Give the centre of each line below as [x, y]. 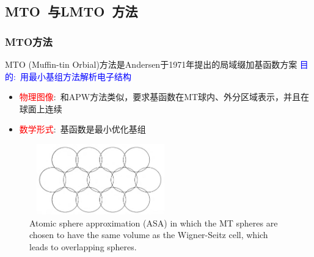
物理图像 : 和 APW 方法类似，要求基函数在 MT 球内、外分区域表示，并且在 [164, 97]
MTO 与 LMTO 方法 [71, 11]
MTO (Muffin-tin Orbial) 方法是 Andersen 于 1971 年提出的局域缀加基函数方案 [151, 64]
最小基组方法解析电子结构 [80, 76]
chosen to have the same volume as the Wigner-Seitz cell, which [149, 235]
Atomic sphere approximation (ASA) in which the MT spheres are [154, 223]
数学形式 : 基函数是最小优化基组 [82, 129]
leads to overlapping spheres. [83, 246]
